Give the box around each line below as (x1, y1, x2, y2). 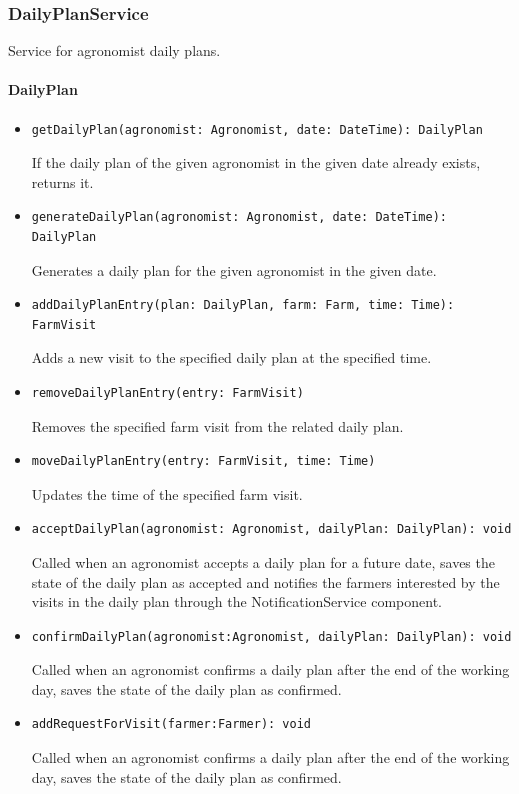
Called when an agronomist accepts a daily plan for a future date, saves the (31, 551, 495, 572)
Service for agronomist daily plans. (8, 40, 221, 61)
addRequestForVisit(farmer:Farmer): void (31, 717, 311, 732)
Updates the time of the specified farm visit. (31, 483, 303, 504)
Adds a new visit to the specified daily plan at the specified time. (31, 347, 432, 368)
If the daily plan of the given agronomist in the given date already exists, (31, 152, 481, 173)
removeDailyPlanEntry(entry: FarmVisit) (31, 385, 304, 400)
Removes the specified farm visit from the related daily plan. (31, 415, 404, 436)
